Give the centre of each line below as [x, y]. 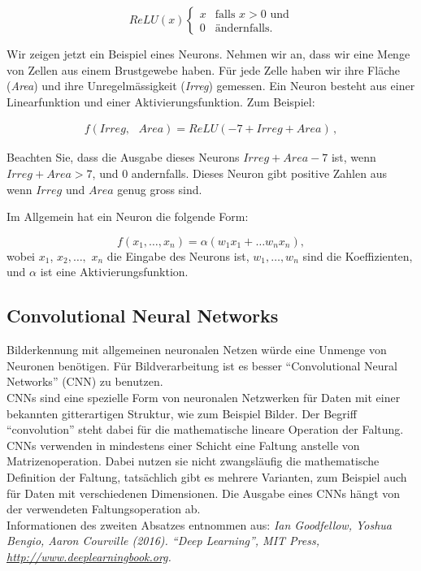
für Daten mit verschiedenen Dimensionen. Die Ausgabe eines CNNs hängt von [204, 493]
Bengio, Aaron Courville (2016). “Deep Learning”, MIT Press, [163, 541]
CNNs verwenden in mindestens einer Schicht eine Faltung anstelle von [183, 445]
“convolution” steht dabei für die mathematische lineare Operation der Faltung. [205, 429]
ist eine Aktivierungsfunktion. [114, 272]
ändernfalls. [244, 29]
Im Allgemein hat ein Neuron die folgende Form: [128, 216]
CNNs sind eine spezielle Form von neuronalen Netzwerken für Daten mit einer [204, 397]
